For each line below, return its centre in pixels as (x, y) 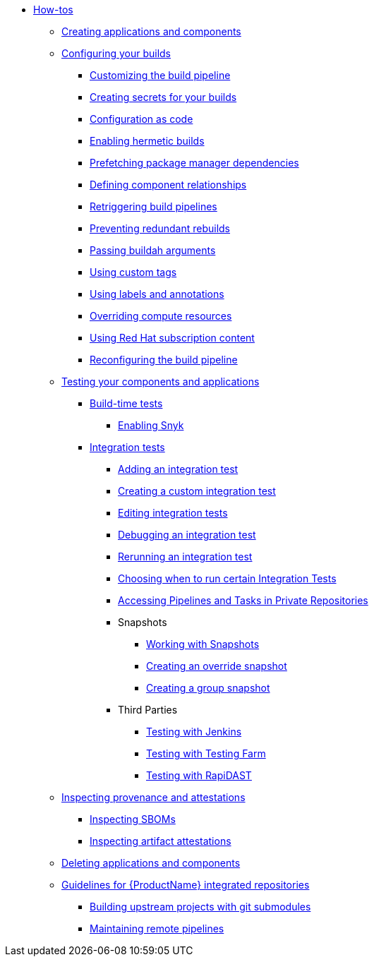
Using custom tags (133, 272)
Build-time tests (126, 403)
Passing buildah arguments (153, 250)
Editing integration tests (173, 513)
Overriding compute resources (161, 316)
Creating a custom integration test (197, 491)
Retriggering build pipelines (153, 206)
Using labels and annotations (157, 294)
